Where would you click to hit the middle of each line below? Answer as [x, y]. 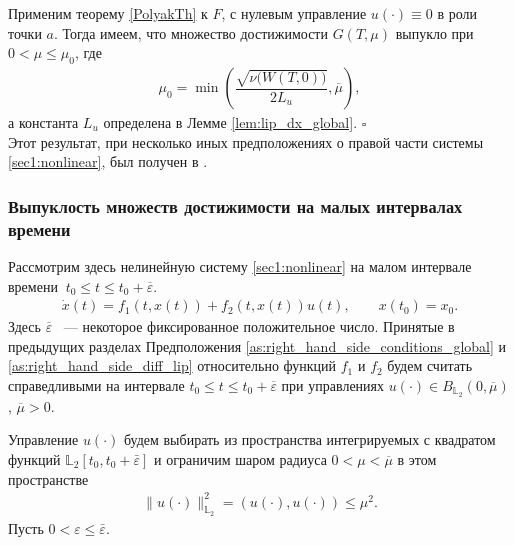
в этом [417, 458]
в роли [457, 13]
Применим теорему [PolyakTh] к [108, 13]
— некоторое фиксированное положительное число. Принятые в [259, 326]
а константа [43, 122]
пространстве [48, 478]
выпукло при [434, 32]
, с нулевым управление [294, 13]
